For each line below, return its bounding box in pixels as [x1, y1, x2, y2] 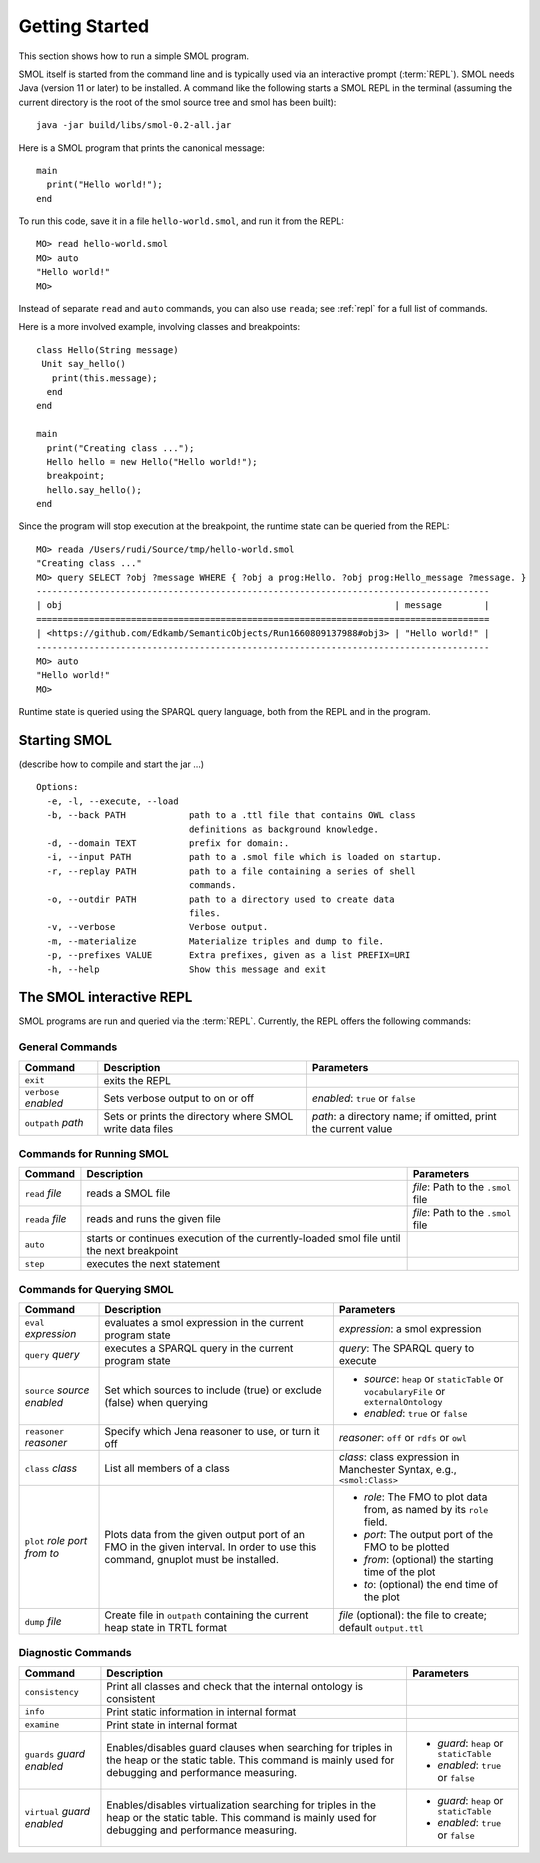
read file [24, 1186, 62, 1200]
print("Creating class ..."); [46, 442, 195, 454]
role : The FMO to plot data [363, 1490, 488, 1504]
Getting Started [18, 15, 150, 37]
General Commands [18, 1040, 118, 1054]
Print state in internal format [106, 1718, 238, 1732]
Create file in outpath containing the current [104, 1608, 309, 1622]
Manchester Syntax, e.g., [338, 1463, 457, 1477]
